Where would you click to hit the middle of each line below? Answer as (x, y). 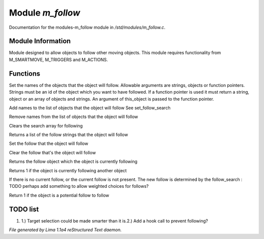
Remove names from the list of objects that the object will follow (74, 117)
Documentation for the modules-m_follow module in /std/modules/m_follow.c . (87, 27)
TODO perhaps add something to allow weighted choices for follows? (79, 186)
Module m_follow (44, 13)
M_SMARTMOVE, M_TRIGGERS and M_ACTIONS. (58, 60)
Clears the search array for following (46, 126)
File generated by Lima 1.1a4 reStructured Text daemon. (65, 230)
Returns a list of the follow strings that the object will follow (68, 135)
